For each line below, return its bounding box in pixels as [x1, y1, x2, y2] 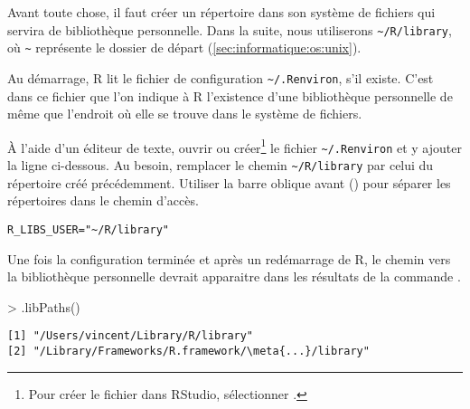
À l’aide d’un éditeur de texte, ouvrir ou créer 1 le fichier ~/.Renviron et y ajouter [7, 135, 462, 157]
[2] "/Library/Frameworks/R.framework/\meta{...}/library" [7, 345, 370, 357]
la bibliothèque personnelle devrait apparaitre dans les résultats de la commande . [7, 267, 461, 286]
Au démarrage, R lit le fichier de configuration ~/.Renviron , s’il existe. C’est [7, 68, 434, 87]
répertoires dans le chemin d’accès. [7, 191, 199, 210]
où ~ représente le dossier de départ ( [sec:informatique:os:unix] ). [7, 38, 362, 57]
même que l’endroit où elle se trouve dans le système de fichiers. [7, 104, 362, 123]
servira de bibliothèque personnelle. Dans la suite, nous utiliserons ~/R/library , [7, 20, 452, 39]
